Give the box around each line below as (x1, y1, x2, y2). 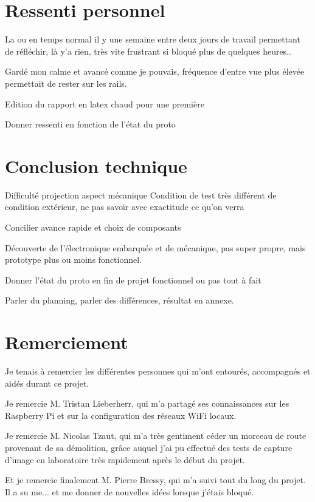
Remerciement (5, 330, 128, 354)
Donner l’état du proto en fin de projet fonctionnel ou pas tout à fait (5, 273, 261, 286)
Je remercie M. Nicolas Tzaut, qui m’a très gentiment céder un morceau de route (5, 429, 306, 442)
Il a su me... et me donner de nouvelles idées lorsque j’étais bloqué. (5, 485, 254, 498)
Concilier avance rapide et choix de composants (5, 221, 181, 233)
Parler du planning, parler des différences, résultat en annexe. (5, 294, 234, 307)
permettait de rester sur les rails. (5, 76, 127, 89)
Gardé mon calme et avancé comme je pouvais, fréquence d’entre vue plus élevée (5, 65, 305, 78)
